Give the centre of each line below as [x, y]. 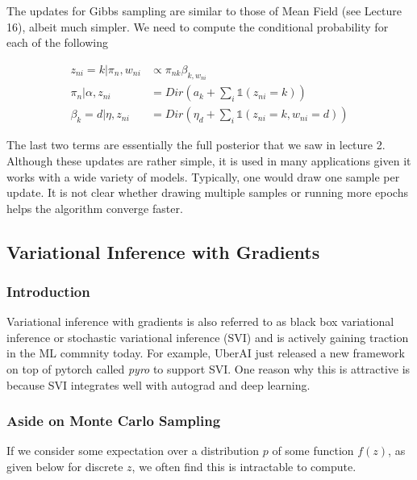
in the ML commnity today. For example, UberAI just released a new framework [206, 353]
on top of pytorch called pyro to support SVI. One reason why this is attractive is [208, 369]
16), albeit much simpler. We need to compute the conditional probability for [198, 26]
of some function [313, 451]
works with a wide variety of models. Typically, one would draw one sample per [203, 176]
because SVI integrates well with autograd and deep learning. [158, 384]
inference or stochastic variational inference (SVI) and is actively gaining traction [208, 337]
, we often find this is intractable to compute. [244, 467]
